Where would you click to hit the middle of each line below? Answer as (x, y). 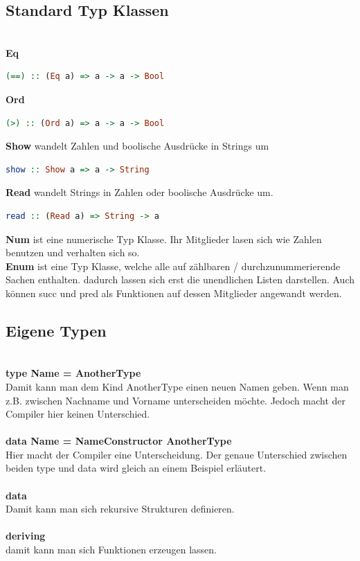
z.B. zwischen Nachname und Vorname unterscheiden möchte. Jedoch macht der (175, 400)
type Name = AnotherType (73, 373)
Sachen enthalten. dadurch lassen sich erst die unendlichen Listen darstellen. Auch (180, 279)
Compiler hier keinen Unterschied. (78, 414)
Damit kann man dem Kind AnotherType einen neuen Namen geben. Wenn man (177, 386)
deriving (26, 536)
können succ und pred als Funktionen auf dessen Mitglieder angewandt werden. (174, 293)
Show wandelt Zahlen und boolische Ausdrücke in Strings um (137, 146)
